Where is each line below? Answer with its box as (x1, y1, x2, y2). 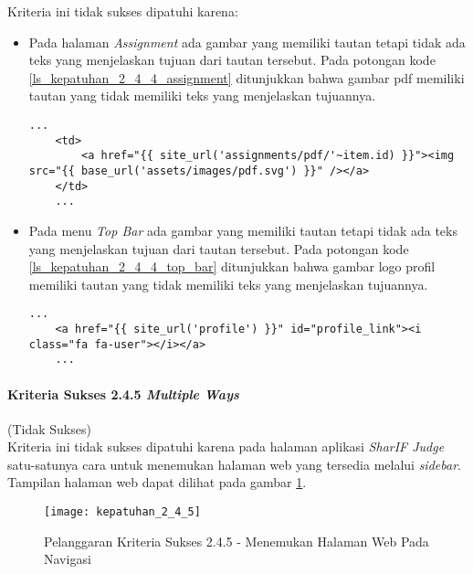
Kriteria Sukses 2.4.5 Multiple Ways (7, 384, 239, 403)
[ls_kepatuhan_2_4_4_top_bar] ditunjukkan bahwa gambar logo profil (28, 257, 436, 276)
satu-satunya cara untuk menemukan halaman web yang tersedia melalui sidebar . (7, 454, 461, 473)
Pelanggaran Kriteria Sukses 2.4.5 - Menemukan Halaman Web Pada (44, 531, 429, 550)
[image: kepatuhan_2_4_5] (44, 505, 201, 519)
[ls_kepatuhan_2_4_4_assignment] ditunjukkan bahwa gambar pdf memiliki (28, 68, 465, 87)
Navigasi (44, 549, 91, 569)
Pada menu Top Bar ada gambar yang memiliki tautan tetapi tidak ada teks (28, 220, 457, 239)
